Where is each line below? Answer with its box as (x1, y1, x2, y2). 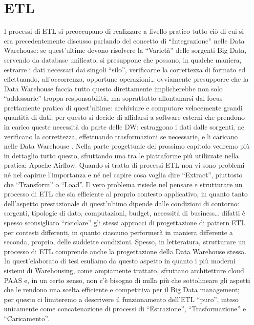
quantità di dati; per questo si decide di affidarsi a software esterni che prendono (4, 112, 245, 122)
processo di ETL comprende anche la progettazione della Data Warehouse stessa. (4, 246, 247, 256)
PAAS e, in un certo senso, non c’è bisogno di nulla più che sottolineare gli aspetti (4, 275, 250, 285)
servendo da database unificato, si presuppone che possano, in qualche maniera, (4, 54, 242, 65)
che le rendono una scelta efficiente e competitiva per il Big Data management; (4, 284, 240, 295)
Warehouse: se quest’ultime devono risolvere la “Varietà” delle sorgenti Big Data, (4, 45, 247, 55)
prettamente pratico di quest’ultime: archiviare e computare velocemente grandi (4, 102, 243, 112)
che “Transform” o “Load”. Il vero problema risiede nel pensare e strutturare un (4, 179, 243, 189)
